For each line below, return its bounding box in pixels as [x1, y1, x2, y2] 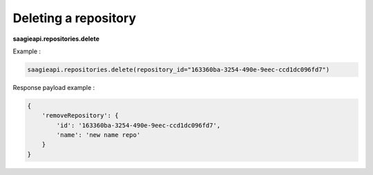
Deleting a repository [12, 10, 136, 26]
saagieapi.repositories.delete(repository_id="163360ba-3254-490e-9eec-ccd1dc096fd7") [27, 66, 330, 73]
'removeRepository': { [41, 111, 119, 120]
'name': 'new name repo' [56, 131, 141, 139]
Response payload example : [12, 83, 95, 91]
